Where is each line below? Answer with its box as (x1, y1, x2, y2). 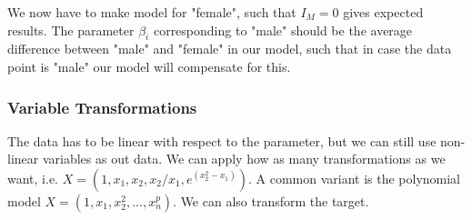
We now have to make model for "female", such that (7, 3, 296, 21)
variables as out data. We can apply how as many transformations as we (42, 149, 446, 168)
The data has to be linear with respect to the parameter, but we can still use (7, 131, 437, 150)
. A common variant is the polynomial (247, 168, 461, 187)
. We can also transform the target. (173, 191, 369, 210)
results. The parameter (7, 20, 135, 39)
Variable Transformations (7, 95, 197, 118)
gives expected (343, 3, 424, 21)
